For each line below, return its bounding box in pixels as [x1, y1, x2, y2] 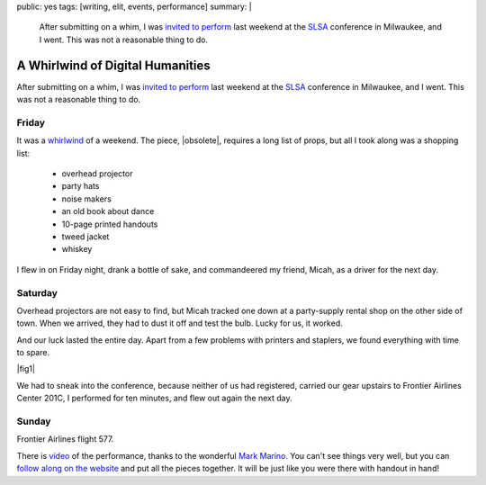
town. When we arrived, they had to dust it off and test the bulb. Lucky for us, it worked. [16, 318, 343, 328]
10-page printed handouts [61, 219, 158, 229]
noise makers [61, 193, 112, 204]
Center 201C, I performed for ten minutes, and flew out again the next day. [16, 392, 292, 404]
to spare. [16, 347, 49, 358]
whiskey [61, 244, 93, 255]
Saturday [16, 286, 58, 299]
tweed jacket [61, 230, 110, 242]
